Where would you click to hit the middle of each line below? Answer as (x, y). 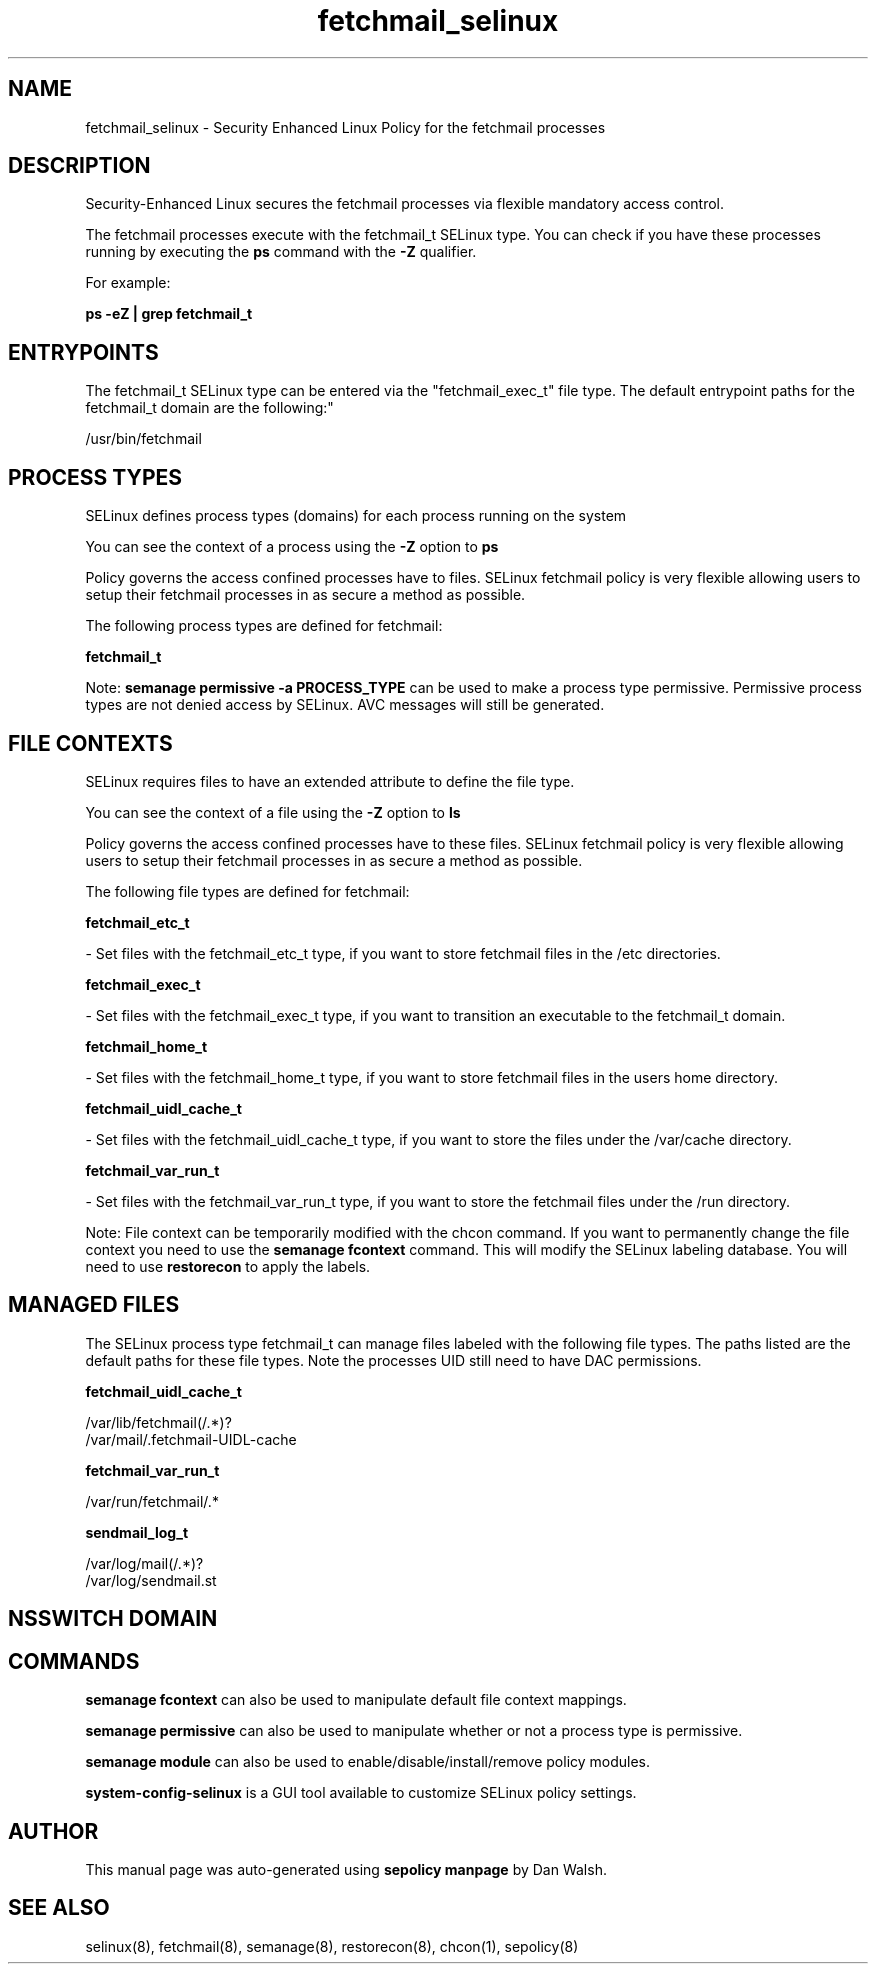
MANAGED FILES (94, 1305)
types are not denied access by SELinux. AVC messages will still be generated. (345, 705)
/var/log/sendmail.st (151, 1580)
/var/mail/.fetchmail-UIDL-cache (191, 1439)
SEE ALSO (59, 1908)
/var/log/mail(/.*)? (144, 1563)
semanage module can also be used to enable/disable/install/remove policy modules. (368, 1762)
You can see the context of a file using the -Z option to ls (273, 812)
